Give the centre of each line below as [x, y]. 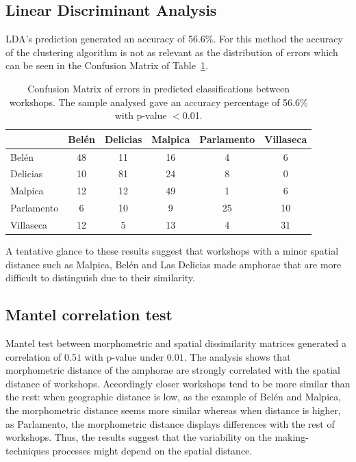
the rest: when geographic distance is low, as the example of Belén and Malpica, [174, 397]
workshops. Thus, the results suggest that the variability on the [139, 437]
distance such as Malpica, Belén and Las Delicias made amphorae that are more [174, 264]
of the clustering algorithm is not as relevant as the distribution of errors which [172, 52]
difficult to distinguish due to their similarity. [100, 278]
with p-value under [124, 356]
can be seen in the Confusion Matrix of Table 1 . [107, 65]
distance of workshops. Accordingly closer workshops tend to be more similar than [178, 383]
